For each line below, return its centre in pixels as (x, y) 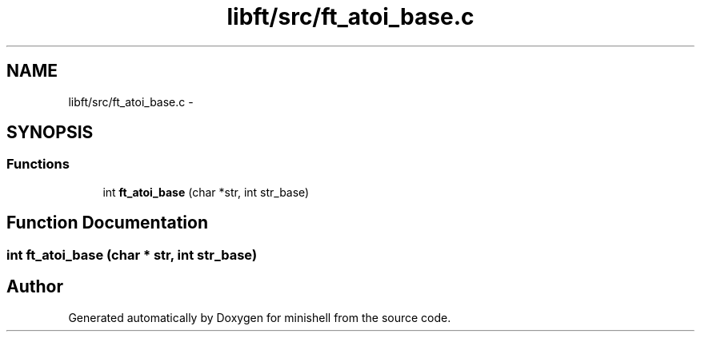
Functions (38, 164)
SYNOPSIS (50, 133)
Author (35, 287)
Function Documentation (107, 223)
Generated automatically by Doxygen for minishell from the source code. (260, 317)
